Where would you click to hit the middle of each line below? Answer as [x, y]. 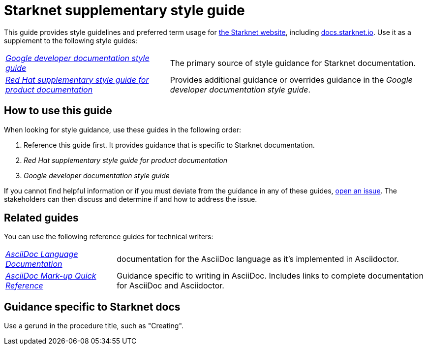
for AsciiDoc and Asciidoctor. [170, 286]
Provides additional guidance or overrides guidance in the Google [291, 79]
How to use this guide [58, 111]
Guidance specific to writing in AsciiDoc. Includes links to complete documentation [270, 276]
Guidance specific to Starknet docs [92, 307]
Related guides [41, 218]
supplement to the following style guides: [71, 40]
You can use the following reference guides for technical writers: [109, 237]
